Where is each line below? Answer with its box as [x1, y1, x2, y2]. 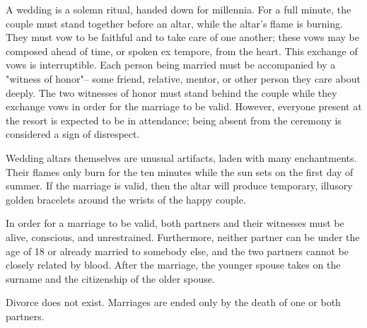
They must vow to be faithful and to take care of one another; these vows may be [6, 30, 359, 45]
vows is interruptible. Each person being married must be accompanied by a [6, 57, 336, 72]
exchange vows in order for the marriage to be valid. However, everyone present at [6, 99, 362, 114]
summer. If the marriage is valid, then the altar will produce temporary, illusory [6, 178, 353, 193]
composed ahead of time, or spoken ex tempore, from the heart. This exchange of [6, 43, 358, 58]
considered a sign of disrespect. [6, 127, 140, 141]
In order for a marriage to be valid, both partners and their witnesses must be [6, 216, 344, 230]
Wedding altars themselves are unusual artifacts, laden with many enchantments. [6, 150, 357, 165]
